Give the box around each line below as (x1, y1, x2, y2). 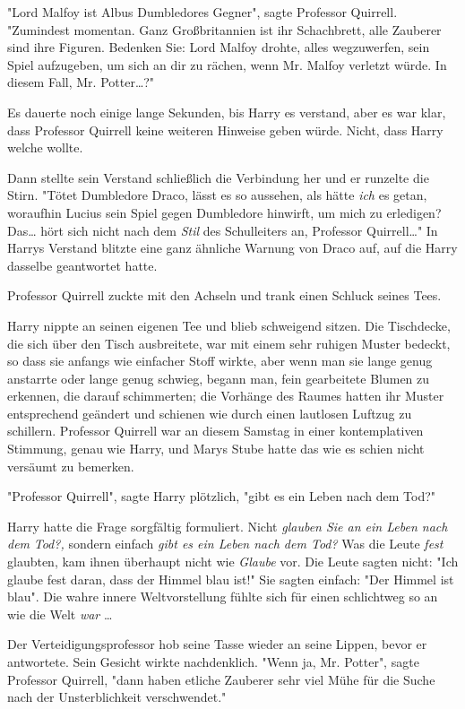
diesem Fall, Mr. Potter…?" (7, 73, 155, 91)
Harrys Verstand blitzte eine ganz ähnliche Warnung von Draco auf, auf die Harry (7, 238, 458, 257)
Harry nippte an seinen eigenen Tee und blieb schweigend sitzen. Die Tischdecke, (7, 316, 451, 334)
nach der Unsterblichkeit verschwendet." (7, 687, 227, 706)
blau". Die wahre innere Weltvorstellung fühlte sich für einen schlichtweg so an (7, 587, 438, 606)
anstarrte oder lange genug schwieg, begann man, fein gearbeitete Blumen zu (7, 368, 430, 387)
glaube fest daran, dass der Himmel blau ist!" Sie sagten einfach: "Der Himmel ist (7, 569, 454, 588)
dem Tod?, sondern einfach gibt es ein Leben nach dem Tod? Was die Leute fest (7, 534, 443, 553)
